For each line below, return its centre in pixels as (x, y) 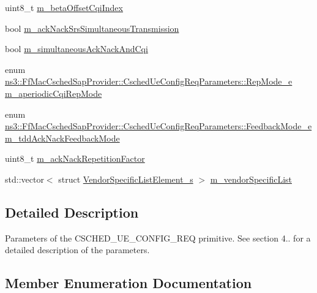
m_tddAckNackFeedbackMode (62, 138)
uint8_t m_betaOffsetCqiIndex (64, 7)
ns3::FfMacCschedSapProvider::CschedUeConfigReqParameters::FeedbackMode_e (158, 126)
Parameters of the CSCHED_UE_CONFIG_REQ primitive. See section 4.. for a (158, 238)
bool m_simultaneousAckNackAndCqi (76, 49)
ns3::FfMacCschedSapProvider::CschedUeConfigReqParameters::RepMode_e (149, 81)
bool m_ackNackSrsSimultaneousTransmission (92, 28)
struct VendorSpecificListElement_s (126, 179)
